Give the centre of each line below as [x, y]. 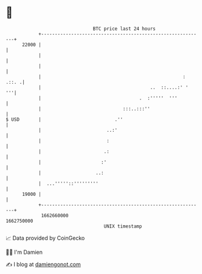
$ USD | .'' [64, 119]
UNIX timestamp [123, 226]
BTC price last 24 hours [124, 29]
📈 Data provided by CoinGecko [45, 238]
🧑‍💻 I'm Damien [24, 252]
